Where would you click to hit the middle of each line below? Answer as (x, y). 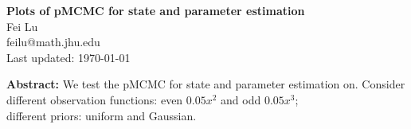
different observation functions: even (95, 99)
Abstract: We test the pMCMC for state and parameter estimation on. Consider (206, 84)
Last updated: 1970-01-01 (68, 57)
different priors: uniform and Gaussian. (102, 115)
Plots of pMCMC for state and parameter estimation (156, 10)
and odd (241, 99)
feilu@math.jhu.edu (53, 42)
